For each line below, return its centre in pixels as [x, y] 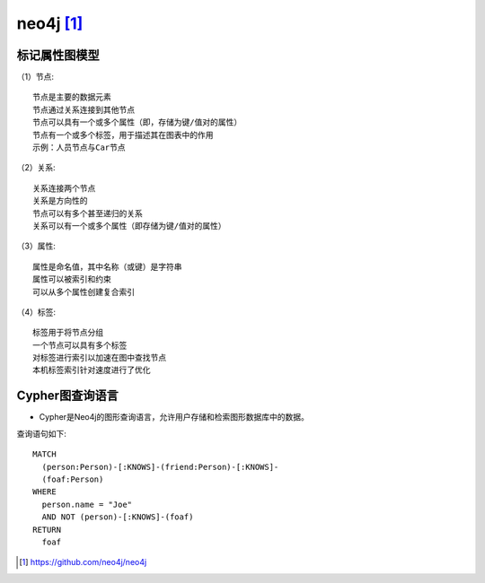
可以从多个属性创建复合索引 [84, 292]
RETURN [47, 530]
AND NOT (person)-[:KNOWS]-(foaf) [118, 517]
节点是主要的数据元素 [72, 97]
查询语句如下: [42, 433]
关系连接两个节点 [64, 188]
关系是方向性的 [60, 201]
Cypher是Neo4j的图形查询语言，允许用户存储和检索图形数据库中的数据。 [174, 417]
